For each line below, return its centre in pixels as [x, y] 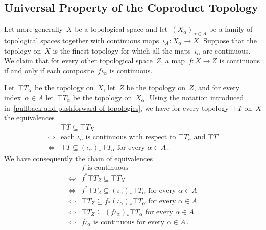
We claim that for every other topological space [78, 60]
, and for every [217, 87]
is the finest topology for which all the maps [122, 50]
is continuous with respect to [131, 137]
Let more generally [33, 29]
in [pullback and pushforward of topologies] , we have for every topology [116, 107]
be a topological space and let [121, 29]
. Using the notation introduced [194, 97]
